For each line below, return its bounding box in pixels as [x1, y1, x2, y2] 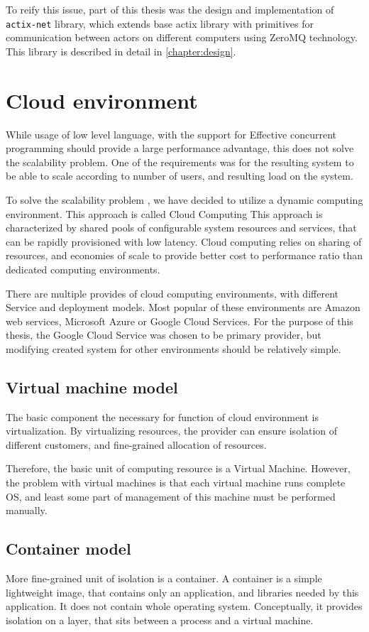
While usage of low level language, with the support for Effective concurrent [6, 126, 337, 141]
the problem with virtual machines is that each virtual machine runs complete [6, 475, 346, 490]
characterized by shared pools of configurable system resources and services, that [6, 220, 357, 235]
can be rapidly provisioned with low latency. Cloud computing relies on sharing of [6, 234, 362, 249]
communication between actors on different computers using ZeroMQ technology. [6, 30, 358, 45]
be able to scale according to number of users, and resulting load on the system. [6, 168, 353, 183]
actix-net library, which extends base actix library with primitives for [6, 16, 314, 31]
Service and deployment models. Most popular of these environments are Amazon [6, 300, 360, 315]
